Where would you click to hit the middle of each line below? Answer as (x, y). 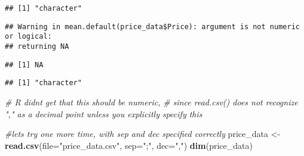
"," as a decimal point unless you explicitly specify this (104, 113)
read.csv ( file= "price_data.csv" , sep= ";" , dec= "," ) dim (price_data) (129, 145)
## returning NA (37, 46)
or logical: (28, 37)
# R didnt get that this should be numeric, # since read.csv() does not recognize (151, 102)
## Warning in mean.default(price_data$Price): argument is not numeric (152, 26)
